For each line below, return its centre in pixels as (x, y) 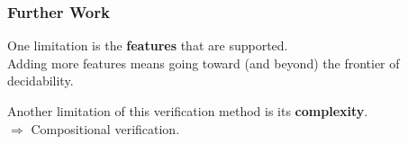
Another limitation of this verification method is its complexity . (188, 111)
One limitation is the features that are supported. (148, 45)
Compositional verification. (105, 128)
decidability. (41, 81)
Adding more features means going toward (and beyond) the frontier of (204, 63)
